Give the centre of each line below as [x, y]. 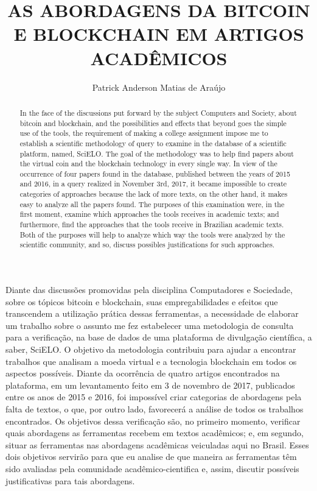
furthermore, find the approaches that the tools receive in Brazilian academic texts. [152, 224]
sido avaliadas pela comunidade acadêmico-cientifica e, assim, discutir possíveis [152, 468]
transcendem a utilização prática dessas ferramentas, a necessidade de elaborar [152, 313]
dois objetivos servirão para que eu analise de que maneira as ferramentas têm [151, 457]
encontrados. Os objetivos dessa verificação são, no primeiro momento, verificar [153, 421]
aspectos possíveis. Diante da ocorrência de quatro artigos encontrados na [143, 373]
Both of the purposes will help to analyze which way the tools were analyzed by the [152, 234]
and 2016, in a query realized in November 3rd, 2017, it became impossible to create [153, 184]
